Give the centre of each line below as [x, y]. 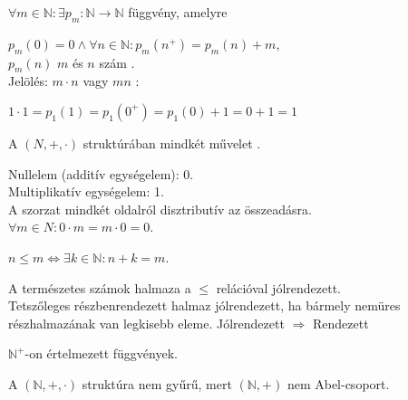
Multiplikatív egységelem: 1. [86, 191]
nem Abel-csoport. [338, 383]
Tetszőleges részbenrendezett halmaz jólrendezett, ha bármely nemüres [204, 305]
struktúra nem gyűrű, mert [157, 383]
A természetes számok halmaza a [100, 287]
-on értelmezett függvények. [101, 353]
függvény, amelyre [178, 12]
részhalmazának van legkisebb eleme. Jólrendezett [146, 323]
